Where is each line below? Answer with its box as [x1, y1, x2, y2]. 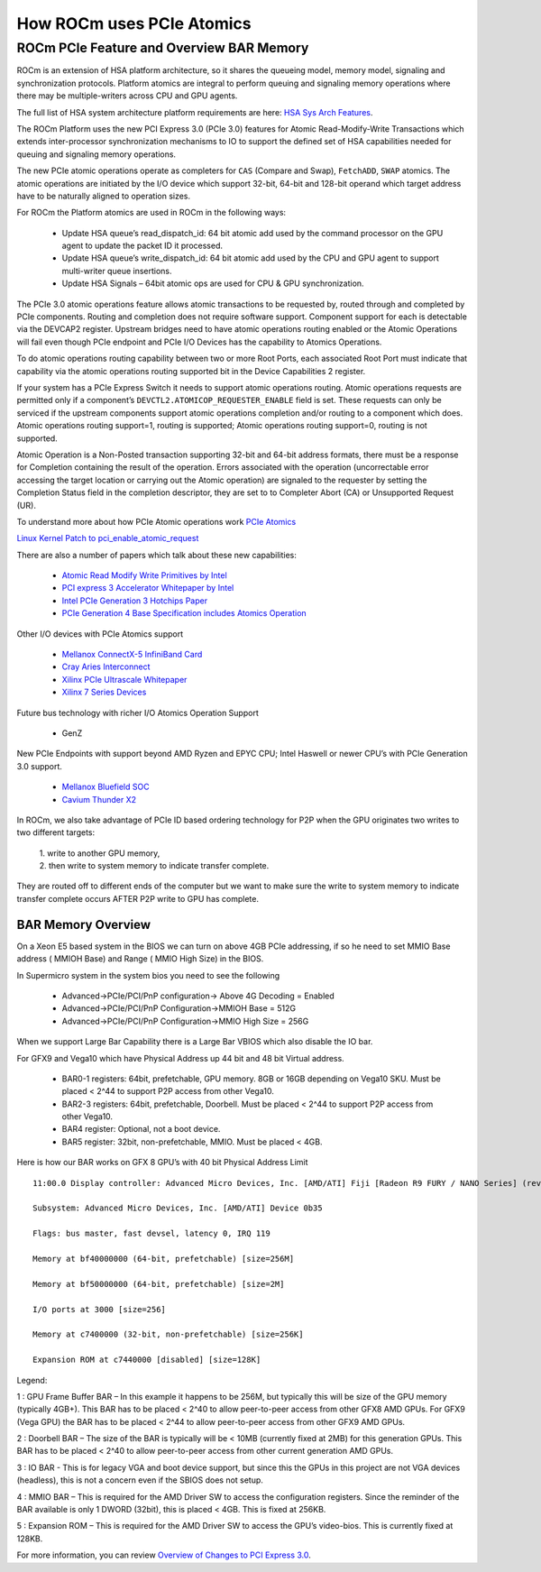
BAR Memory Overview [16, 916, 151, 933]
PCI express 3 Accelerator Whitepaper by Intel [61, 583, 234, 593]
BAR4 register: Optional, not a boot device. [61, 1124, 221, 1135]
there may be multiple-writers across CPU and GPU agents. [16, 90, 238, 101]
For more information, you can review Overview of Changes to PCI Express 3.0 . [16, 1549, 311, 1560]
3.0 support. [16, 760, 63, 771]
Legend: [16, 1374, 48, 1385]
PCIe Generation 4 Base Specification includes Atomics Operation [61, 608, 307, 619]
